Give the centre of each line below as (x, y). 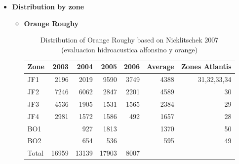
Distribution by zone (48, 6)
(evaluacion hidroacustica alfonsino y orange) (130, 49)
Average (160, 66)
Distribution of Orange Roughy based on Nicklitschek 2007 (129, 40)
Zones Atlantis (206, 66)
